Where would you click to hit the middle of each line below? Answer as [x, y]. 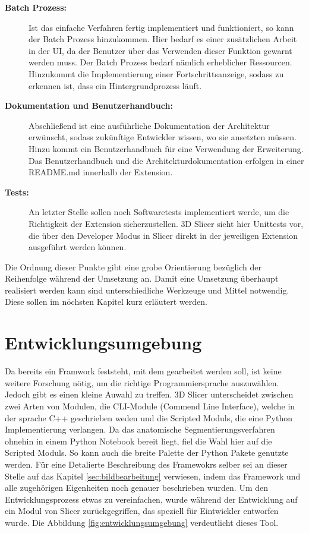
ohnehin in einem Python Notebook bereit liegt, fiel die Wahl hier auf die [138, 441]
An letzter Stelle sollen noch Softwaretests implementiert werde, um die [159, 212]
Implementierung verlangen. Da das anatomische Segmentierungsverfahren [140, 429]
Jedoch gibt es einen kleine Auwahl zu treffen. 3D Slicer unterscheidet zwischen [149, 394]
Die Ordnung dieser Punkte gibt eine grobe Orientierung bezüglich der [133, 266]
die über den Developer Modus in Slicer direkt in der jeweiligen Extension [163, 235]
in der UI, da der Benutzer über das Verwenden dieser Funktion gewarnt [160, 50]
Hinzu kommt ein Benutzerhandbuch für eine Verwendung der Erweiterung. [166, 148]
